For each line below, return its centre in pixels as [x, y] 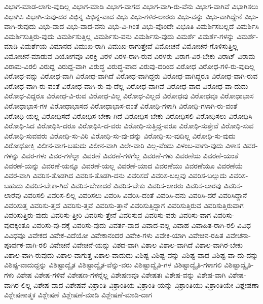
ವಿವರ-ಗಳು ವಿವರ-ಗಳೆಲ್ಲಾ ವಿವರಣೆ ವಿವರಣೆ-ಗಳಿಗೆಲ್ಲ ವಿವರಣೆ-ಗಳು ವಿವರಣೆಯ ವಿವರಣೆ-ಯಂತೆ [130, 155]
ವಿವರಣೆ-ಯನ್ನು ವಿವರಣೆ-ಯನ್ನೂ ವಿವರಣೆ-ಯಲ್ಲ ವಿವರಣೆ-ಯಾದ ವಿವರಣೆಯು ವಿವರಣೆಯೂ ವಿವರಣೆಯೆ [124, 165]
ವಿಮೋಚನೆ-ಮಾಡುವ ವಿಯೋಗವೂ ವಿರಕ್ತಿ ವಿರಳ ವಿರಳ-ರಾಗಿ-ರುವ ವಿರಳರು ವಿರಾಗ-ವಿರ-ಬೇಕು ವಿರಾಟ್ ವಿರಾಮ [130, 56]
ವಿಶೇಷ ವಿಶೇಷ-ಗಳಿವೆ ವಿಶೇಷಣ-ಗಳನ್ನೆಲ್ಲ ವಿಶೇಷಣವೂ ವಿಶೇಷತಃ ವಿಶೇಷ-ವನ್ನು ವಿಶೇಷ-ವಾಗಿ [121, 275]
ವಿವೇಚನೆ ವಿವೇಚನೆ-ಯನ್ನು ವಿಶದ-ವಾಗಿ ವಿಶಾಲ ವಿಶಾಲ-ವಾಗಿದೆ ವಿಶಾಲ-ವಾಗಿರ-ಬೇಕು [146, 245]
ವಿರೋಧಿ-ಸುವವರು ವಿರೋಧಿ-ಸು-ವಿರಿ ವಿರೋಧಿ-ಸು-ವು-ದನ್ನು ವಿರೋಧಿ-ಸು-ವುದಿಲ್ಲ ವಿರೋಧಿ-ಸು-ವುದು [120, 135]
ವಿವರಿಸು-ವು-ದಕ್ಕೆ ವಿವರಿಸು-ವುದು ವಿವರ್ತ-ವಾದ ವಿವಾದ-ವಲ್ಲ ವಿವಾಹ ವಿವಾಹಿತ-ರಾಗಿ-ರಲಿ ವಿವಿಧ [141, 225]
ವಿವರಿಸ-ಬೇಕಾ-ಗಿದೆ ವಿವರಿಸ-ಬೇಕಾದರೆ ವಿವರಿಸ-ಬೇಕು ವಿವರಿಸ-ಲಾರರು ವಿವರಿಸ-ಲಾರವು [123, 185]
